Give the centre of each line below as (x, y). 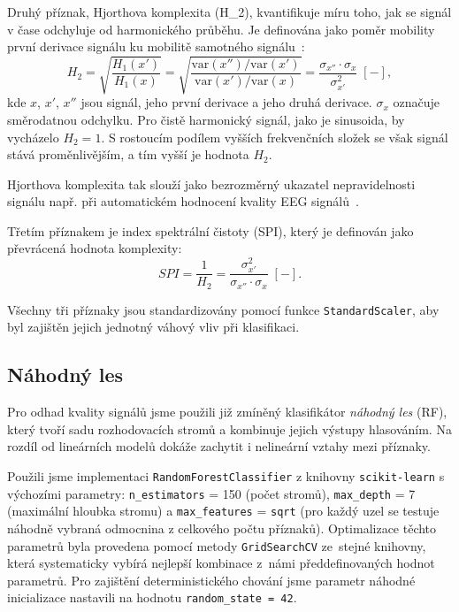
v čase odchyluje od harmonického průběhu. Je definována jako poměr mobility (221, 29)
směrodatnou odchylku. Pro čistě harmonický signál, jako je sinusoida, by (206, 119)
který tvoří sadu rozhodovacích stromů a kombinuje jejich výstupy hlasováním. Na (229, 428)
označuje (416, 102)
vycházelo (33, 137)
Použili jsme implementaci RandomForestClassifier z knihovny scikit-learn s (226, 476)
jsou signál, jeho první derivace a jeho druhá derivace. (226, 102)
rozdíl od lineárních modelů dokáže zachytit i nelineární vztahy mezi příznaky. (219, 446)
